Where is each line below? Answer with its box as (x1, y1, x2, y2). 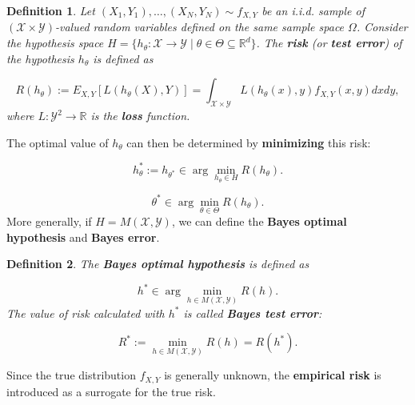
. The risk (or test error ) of (256, 34, 402, 51)
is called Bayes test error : (183, 304, 322, 321)
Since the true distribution (6, 367, 136, 383)
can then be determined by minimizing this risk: (126, 134, 371, 150)
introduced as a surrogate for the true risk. (6, 383, 216, 399)
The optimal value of (6, 134, 109, 150)
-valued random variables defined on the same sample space (55, 18, 345, 35)
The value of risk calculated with (6, 304, 165, 321)
